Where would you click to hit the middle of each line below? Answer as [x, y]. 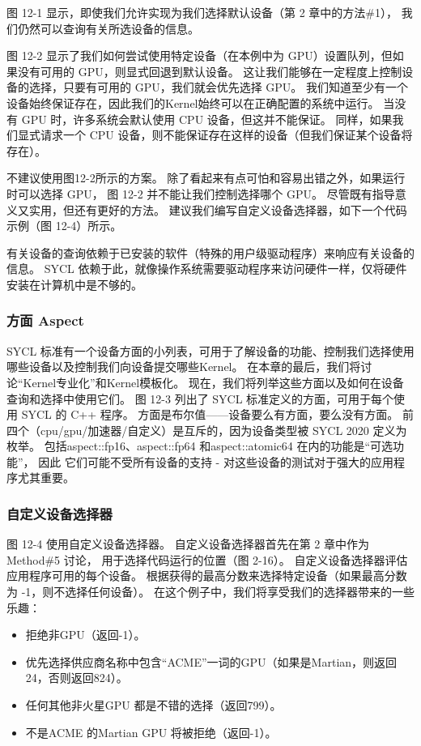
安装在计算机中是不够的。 [74, 284]
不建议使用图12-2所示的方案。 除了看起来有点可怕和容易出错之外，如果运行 [206, 178]
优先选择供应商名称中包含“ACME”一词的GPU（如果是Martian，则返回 [211, 661]
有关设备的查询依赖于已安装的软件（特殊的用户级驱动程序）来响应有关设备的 [210, 252]
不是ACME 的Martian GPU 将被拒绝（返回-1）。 [151, 732]
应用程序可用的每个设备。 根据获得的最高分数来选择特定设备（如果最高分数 [207, 575]
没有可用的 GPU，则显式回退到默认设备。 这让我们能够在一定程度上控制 [210, 71]
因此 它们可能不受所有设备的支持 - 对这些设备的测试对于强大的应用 [216, 461]
